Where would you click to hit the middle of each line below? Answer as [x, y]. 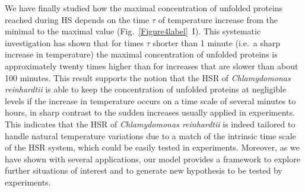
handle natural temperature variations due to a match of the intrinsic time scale [150, 135]
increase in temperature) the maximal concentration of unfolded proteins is [141, 54]
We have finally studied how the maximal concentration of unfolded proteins [144, 8]
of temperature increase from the [218, 19]
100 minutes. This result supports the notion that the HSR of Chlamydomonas [148, 77]
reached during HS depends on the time [77, 19]
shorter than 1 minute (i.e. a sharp [217, 42]
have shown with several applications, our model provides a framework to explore [152, 159]
